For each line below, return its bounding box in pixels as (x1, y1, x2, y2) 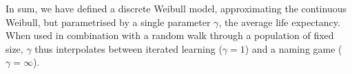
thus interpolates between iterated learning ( (34, 41, 222, 56)
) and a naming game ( (245, 41, 342, 56)
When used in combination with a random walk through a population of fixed (6, 28, 334, 42)
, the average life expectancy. (218, 14, 340, 29)
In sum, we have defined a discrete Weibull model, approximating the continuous (6, 1, 346, 15)
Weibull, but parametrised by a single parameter (6, 14, 211, 29)
